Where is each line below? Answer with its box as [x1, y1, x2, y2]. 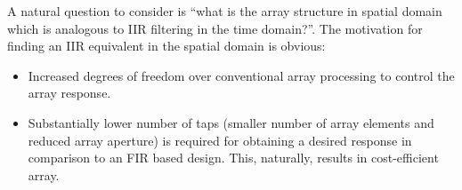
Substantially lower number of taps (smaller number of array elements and [28, 113, 434, 131]
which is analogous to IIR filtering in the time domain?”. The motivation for [7, 19, 423, 37]
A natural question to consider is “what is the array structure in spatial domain [7, 2, 442, 20]
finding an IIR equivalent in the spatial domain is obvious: [7, 36, 326, 55]
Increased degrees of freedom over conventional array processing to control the [28, 66, 455, 84]
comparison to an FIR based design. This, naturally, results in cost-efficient [28, 148, 439, 167]
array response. [28, 83, 111, 102]
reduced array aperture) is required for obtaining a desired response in [28, 131, 412, 149]
